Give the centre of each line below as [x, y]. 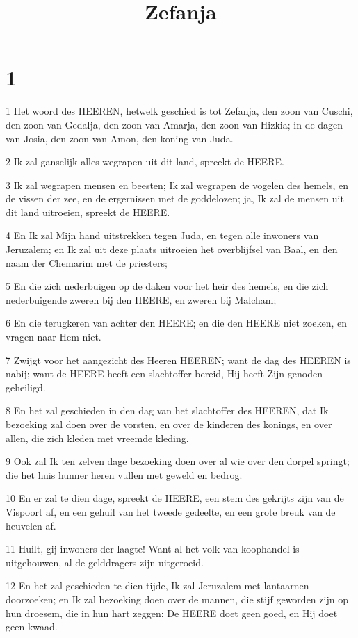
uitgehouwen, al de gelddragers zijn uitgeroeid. [105, 562]
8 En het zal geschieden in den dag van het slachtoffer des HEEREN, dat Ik [167, 410]
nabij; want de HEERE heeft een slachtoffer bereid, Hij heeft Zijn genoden [164, 374]
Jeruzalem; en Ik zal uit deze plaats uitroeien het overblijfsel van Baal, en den [172, 249]
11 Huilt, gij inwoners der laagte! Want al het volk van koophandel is [153, 549]
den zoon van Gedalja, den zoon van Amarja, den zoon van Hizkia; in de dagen [174, 124]
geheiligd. [26, 387]
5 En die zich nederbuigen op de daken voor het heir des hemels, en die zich [167, 286]
